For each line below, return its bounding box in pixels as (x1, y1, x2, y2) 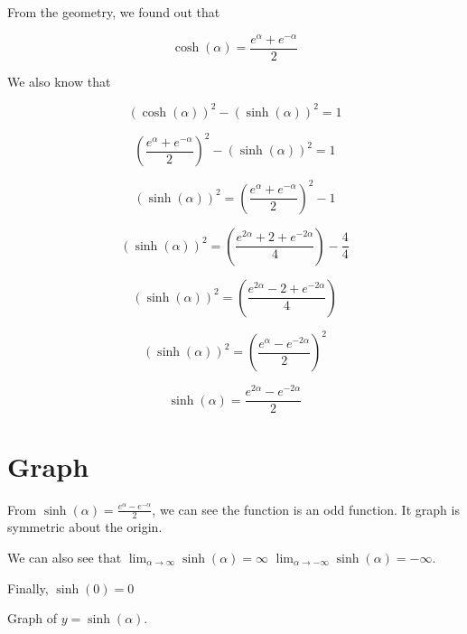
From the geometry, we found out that (7, 3, 220, 21)
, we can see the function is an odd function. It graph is (152, 499, 460, 518)
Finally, (7, 578, 49, 597)
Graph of (7, 609, 57, 628)
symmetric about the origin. (7, 517, 163, 536)
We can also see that (7, 548, 122, 567)
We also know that (7, 71, 111, 90)
